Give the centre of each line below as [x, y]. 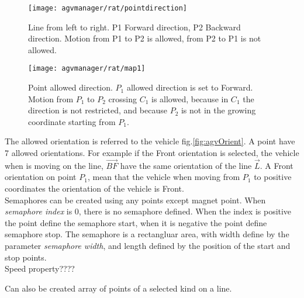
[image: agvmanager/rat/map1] [87, 69]
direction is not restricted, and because [98, 110]
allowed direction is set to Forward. [190, 87]
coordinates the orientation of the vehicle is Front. [94, 188]
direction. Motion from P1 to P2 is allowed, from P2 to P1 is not [145, 38]
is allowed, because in [190, 98]
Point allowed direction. [70, 87]
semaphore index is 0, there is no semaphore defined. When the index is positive [148, 211]
